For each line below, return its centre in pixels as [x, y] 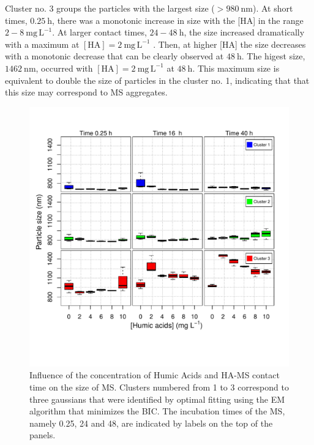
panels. [43, 435]
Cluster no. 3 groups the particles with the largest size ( [110, 8]
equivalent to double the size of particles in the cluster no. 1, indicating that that [157, 80]
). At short [273, 8]
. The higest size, [273, 56]
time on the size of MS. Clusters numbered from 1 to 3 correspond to [159, 387]
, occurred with [64, 68]
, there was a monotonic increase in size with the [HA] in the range [178, 20]
